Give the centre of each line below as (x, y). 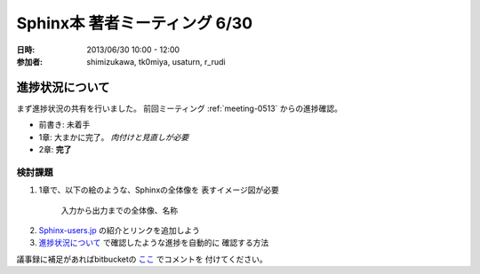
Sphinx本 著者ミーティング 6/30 (135, 23)
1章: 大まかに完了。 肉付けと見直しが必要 (114, 137)
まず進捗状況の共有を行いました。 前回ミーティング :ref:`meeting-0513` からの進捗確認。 (179, 108)
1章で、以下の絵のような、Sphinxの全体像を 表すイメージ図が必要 (159, 190)
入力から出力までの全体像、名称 (119, 210)
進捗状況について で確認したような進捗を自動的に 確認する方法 (154, 243)
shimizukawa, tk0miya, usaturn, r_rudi (156, 61)
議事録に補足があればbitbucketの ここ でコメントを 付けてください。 (142, 259)
